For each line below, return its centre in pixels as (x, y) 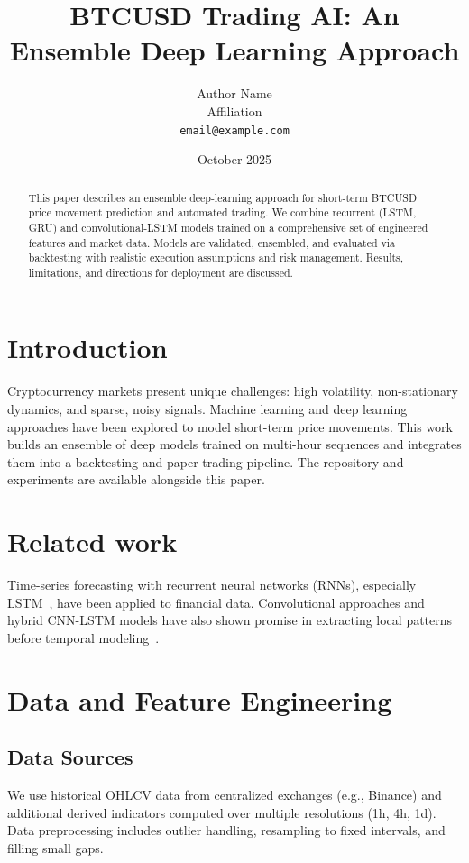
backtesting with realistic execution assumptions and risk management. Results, (216, 257)
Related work (92, 542)
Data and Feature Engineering (200, 699)
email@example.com (234, 130)
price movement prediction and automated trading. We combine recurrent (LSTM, (222, 212)
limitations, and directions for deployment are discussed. (161, 272)
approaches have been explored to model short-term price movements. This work (230, 426)
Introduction (87, 348)
